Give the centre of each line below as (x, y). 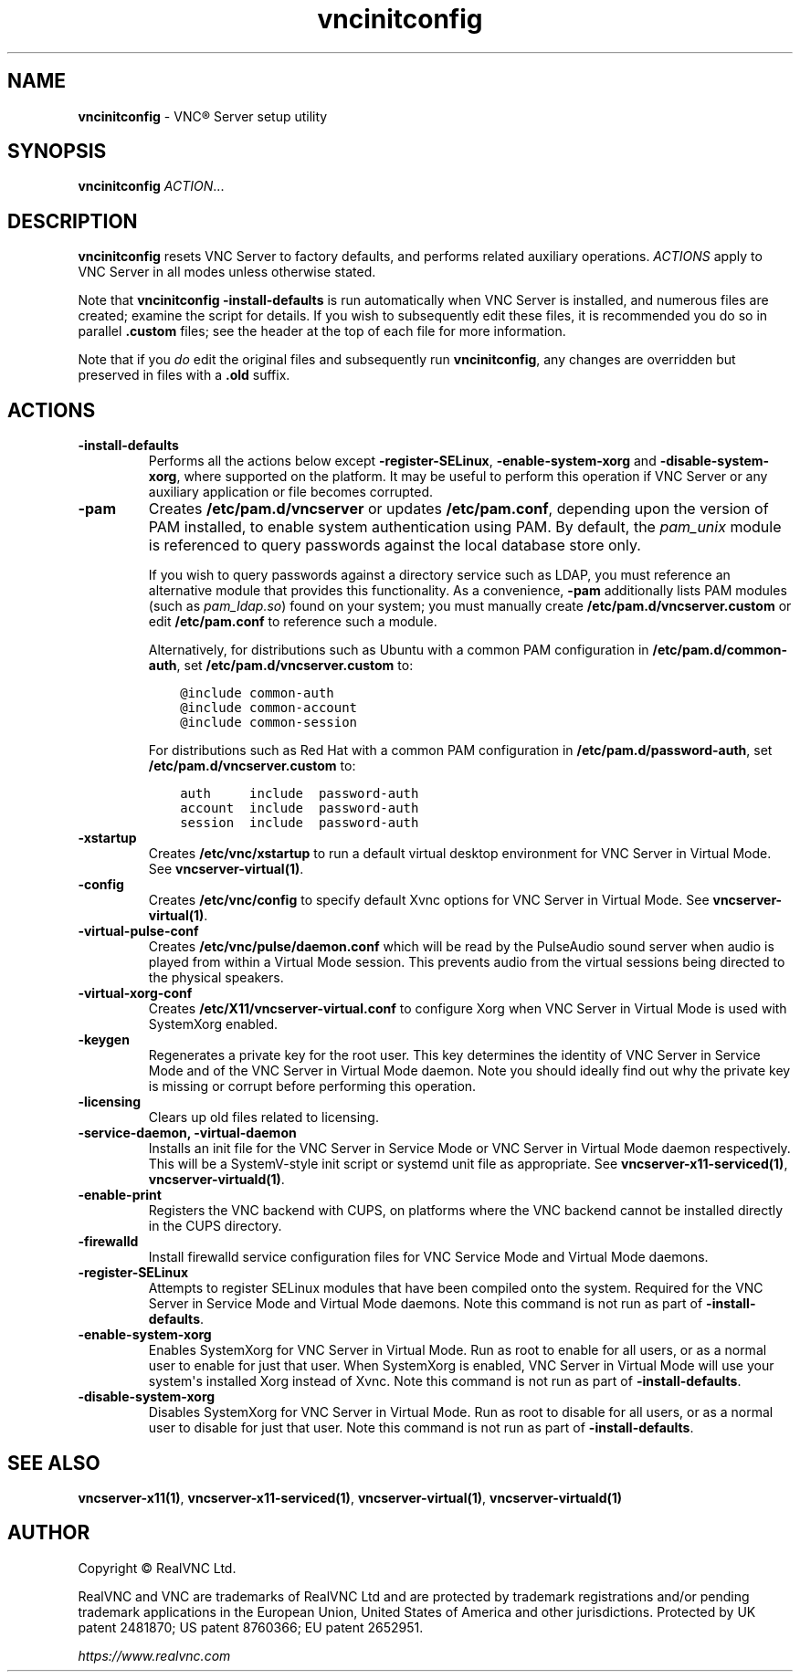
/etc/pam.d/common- (720, 650)
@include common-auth (257, 693)
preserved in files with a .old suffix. (184, 375)
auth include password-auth (300, 794)
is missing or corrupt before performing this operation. (312, 1086)
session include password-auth (300, 823)
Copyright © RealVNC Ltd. (157, 1568)
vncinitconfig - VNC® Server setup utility (203, 116)
